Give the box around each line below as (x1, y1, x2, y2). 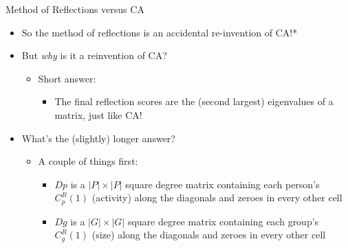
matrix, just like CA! (54, 107, 142, 122)
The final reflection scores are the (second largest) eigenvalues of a (54, 94, 334, 109)
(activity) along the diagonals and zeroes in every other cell (91, 190, 342, 205)
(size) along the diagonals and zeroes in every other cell (91, 227, 326, 242)
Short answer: (38, 71, 96, 85)
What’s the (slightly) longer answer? (21, 131, 175, 145)
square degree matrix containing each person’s (125, 177, 320, 191)
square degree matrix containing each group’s (127, 214, 319, 228)
